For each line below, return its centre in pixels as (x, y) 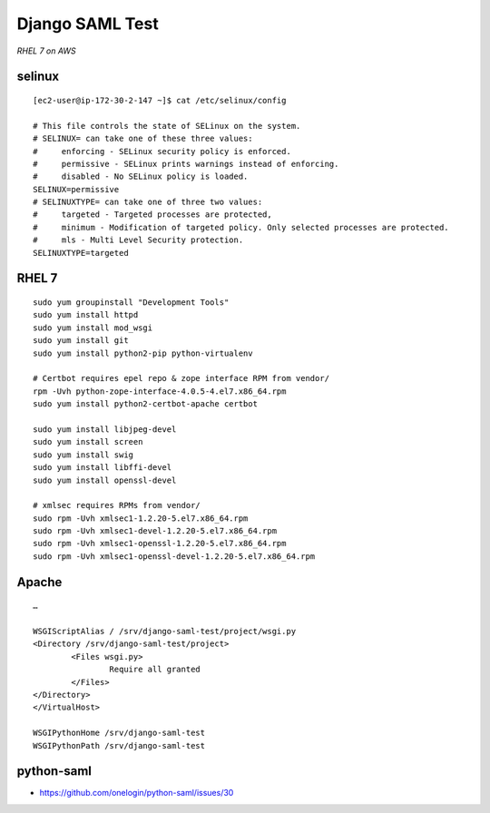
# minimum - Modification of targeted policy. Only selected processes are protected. (241, 227)
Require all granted (155, 670)
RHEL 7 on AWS (46, 51)
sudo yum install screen (88, 442)
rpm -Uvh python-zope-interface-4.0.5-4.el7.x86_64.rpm (160, 391)
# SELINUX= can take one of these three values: (143, 139)
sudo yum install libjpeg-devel (105, 429)
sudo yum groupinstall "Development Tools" (131, 303)
